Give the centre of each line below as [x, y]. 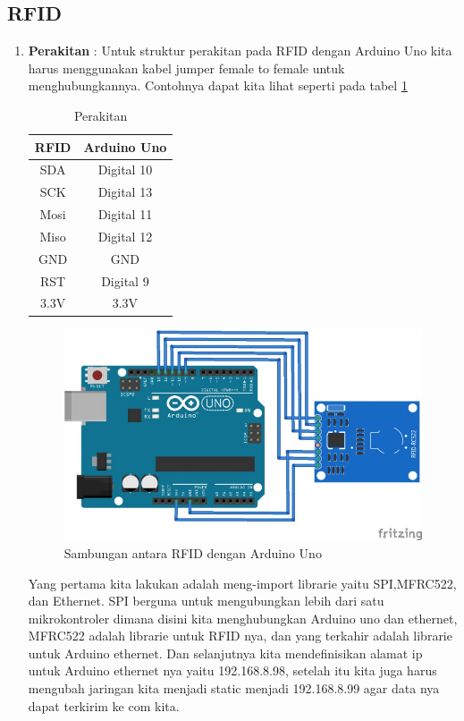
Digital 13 [125, 192]
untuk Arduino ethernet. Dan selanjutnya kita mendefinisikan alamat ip [225, 653]
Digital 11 [125, 214]
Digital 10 [125, 170]
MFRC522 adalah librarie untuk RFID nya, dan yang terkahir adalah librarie [240, 636]
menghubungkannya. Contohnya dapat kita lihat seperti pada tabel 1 [218, 85]
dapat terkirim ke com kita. [104, 705]
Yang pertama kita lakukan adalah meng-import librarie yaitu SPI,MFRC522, [242, 583]
